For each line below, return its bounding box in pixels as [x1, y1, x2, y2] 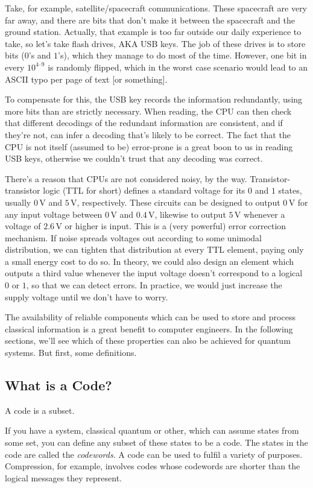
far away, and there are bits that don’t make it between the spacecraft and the [5, 13, 295, 26]
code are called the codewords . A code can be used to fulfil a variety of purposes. [5, 448, 303, 460]
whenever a [243, 208, 285, 220]
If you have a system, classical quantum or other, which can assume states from [5, 424, 299, 437]
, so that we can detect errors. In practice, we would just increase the [26, 279, 282, 291]
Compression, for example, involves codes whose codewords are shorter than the [5, 460, 300, 472]
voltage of [5, 220, 41, 232]
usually [5, 195, 31, 208]
